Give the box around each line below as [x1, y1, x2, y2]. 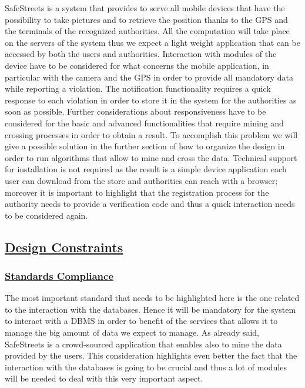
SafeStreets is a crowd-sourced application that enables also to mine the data [5, 337, 282, 350]
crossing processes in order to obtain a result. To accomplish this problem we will [5, 128, 298, 141]
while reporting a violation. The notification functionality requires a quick [5, 82, 271, 95]
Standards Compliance [5, 268, 114, 283]
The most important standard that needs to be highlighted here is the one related [5, 292, 300, 304]
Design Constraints [5, 238, 123, 256]
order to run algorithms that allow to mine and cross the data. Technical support [5, 151, 297, 163]
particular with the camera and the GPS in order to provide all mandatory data [5, 71, 294, 83]
